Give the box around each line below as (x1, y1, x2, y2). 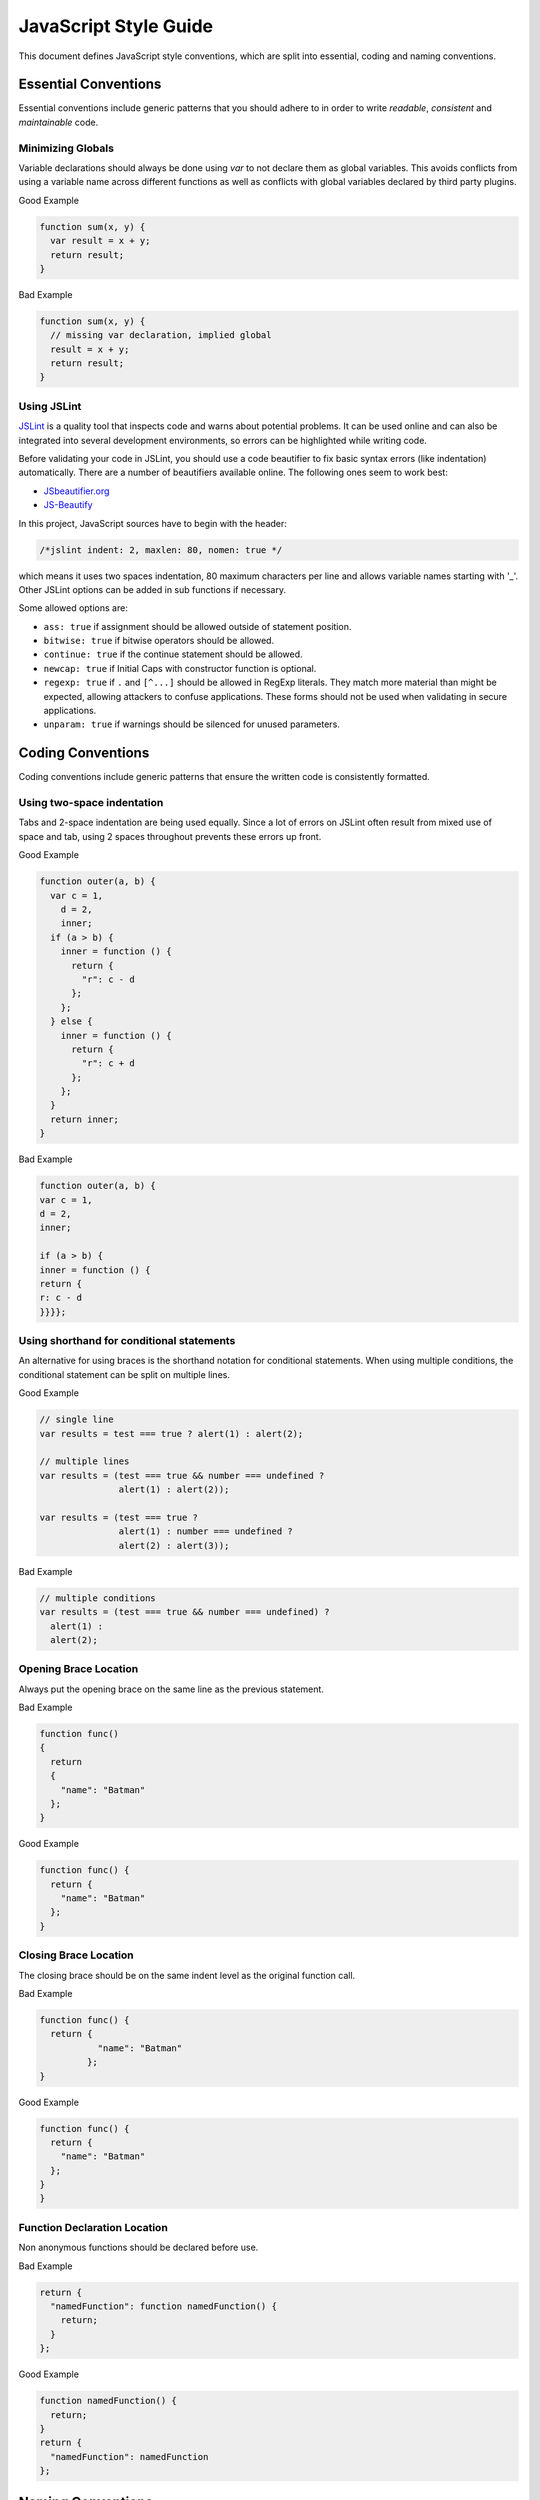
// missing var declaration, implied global (50, 330, 272, 341)
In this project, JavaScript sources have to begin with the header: (18, 517, 287, 529)
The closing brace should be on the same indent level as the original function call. (18, 1969, 356, 1981)
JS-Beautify (43, 499, 94, 511)
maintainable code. (18, 116, 99, 128)
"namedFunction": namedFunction (50, 2451, 209, 2462)
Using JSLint (18, 399, 82, 413)
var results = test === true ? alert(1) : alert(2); (39, 1428, 304, 1439)
